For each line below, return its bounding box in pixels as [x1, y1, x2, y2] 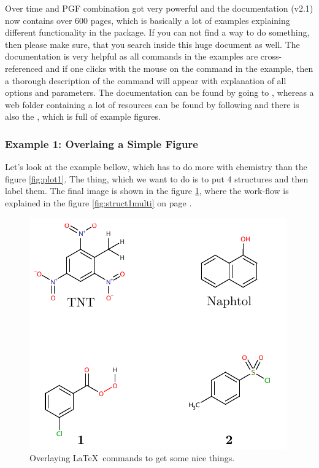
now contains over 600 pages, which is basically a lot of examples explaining [5, 14, 290, 26]
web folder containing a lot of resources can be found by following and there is [5, 98, 299, 111]
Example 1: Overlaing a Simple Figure [5, 136, 198, 151]
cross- [260, 50, 282, 63]
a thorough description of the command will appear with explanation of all [5, 74, 286, 87]
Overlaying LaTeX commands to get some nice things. [29, 451, 235, 464]
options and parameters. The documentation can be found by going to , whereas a [5, 86, 314, 99]
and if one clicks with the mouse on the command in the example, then [45, 61, 313, 74]
